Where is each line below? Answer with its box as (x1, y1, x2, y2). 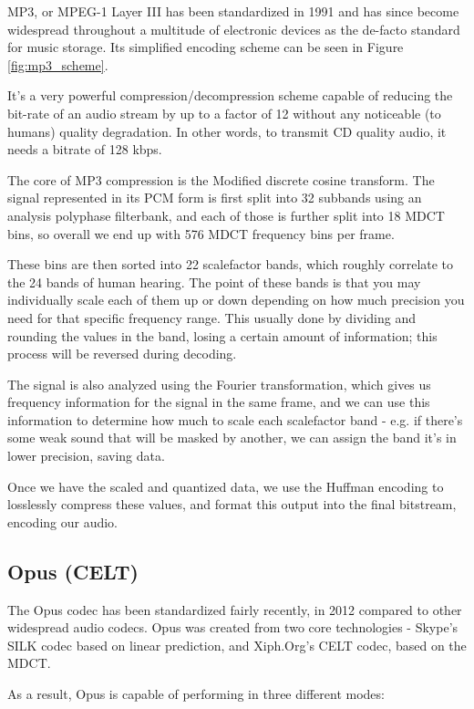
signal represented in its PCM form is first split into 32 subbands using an (7, 188, 422, 207)
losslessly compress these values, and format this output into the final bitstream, (7, 495, 457, 514)
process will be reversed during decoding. (7, 344, 237, 363)
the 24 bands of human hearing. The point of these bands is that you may (7, 272, 421, 291)
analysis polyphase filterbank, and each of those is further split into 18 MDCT (7, 205, 445, 224)
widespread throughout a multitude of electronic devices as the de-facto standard (7, 19, 460, 38)
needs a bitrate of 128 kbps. (7, 140, 162, 159)
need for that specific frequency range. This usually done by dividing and (7, 308, 417, 327)
